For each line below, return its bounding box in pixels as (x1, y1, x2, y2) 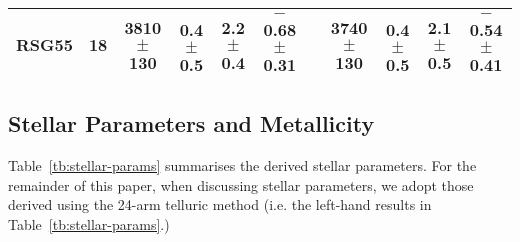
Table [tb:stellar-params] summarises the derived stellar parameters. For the (8, 155, 477, 176)
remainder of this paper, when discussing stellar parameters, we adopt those (8, 174, 474, 195)
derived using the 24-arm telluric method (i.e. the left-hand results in (8, 194, 432, 215)
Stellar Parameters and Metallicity (8, 108, 375, 139)
